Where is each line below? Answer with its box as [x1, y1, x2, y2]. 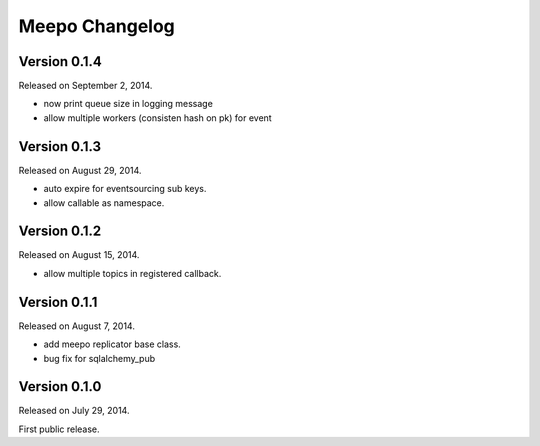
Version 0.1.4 [18, 53, 102, 70]
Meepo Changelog [18, 15, 175, 37]
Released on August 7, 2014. [18, 320, 135, 332]
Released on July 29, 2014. [18, 405, 130, 417]
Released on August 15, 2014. [18, 249, 140, 261]
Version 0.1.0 [18, 378, 102, 395]
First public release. [18, 423, 100, 435]
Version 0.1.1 [18, 293, 98, 310]
